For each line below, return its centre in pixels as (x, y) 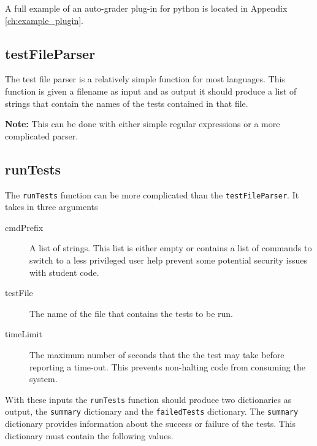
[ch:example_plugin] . (44, 20)
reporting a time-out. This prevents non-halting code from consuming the (167, 366)
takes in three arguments (52, 207)
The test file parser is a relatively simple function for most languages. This (145, 79)
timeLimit (24, 334)
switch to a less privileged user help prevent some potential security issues (169, 260)
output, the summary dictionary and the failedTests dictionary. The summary (152, 411)
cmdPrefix (24, 227)
